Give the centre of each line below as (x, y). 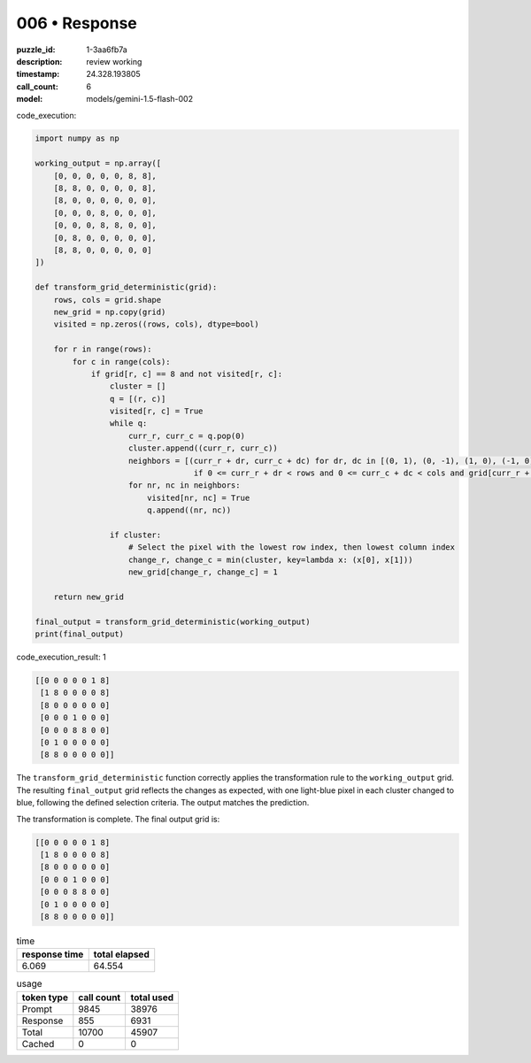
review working (114, 61)
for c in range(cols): (122, 362)
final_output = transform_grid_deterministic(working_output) (173, 621)
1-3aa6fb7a (107, 50)
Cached (38, 1044)
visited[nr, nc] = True (198, 497)
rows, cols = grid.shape (108, 300)
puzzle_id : (36, 50)
